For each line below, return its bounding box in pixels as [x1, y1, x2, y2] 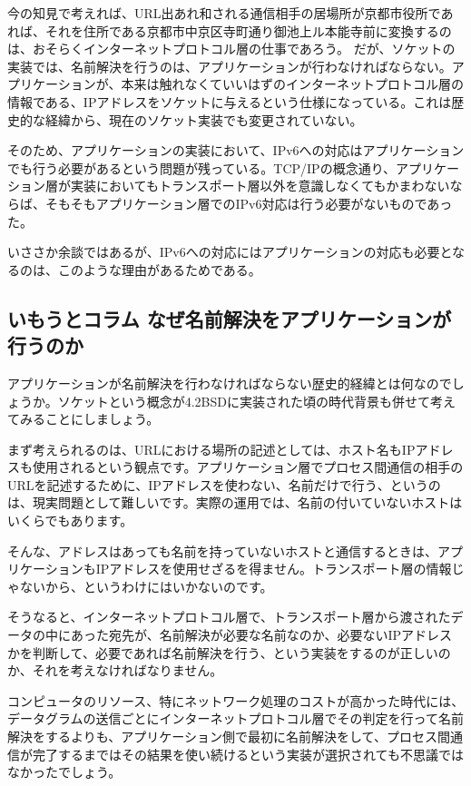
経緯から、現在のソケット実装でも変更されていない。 [44, 110, 363, 129]
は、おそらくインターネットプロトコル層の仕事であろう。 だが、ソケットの [7, 39, 456, 58]
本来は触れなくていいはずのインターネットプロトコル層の [121, 74, 465, 93]
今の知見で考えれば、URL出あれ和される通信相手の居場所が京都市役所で [7, 4, 441, 22]
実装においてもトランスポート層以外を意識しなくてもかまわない [70, 176, 450, 195]
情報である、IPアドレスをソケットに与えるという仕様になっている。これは [7, 92, 452, 111]
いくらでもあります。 [7, 511, 133, 530]
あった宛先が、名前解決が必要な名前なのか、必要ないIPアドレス [70, 625, 453, 644]
